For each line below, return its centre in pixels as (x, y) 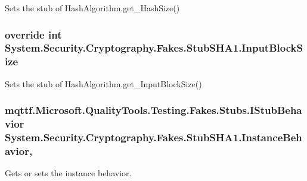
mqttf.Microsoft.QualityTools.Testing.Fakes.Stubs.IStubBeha (153, 110)
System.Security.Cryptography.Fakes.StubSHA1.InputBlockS (154, 48)
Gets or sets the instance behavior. (68, 173)
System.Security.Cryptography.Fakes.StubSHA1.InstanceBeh (153, 137)
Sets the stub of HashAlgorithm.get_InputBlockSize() (103, 83)
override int (33, 34)
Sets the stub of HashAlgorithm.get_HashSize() (92, 8)
